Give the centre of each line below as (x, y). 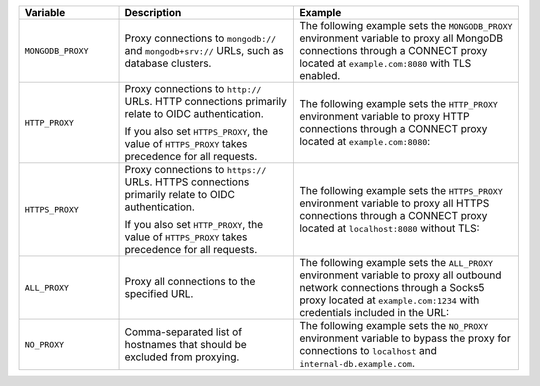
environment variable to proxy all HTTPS (394, 203)
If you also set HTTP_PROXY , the (194, 224)
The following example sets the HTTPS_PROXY (401, 190)
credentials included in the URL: (374, 312)
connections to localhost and (368, 350)
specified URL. (159, 293)
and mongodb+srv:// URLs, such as (204, 50)
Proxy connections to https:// (195, 169)
